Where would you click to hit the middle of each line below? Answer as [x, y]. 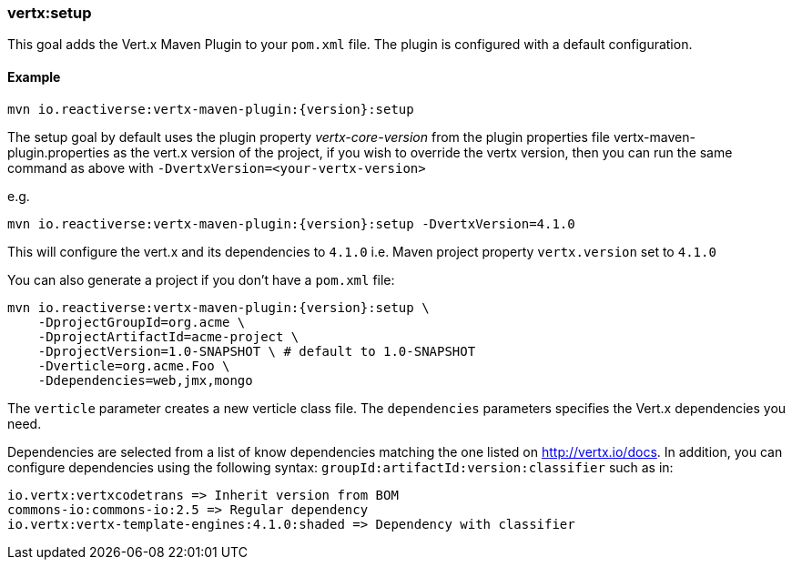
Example [34, 76]
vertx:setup [50, 13]
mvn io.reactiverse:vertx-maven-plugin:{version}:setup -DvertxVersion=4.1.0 [291, 223]
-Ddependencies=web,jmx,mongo [145, 380]
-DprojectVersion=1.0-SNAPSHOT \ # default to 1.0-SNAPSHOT [257, 351]
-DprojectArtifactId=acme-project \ [168, 336]
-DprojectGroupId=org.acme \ [142, 322]
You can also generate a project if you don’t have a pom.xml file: [201, 279]
